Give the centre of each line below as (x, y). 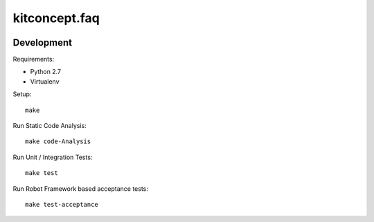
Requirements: (34, 59)
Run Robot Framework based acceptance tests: (81, 188)
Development (43, 43)
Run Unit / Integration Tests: (53, 157)
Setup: (22, 94)
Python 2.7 (46, 72)
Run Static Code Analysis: (50, 126)
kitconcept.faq (56, 18)
